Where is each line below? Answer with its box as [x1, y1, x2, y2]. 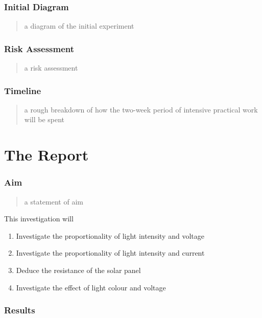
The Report [4, 144, 89, 165]
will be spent [24, 114, 65, 125]
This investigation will [4, 213, 74, 224]
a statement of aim [24, 196, 83, 207]
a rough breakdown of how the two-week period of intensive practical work [24, 104, 258, 115]
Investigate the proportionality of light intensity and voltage [16, 230, 204, 241]
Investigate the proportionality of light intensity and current [16, 247, 205, 258]
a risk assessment [24, 62, 78, 73]
